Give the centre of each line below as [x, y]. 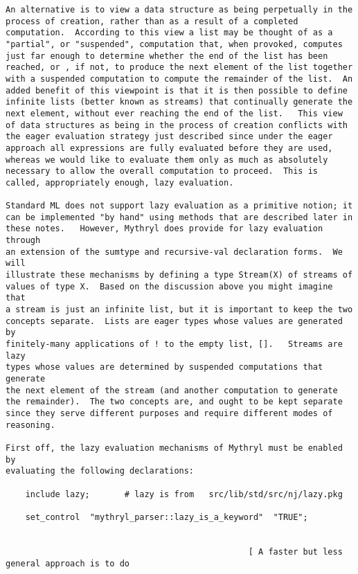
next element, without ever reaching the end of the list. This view [174, 113]
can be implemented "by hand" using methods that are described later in [179, 217]
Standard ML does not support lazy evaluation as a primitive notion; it [179, 206]
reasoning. [30, 425]
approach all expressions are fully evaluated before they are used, [169, 148]
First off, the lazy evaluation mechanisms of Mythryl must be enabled [174, 448]
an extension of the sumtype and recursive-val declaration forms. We [174, 252]
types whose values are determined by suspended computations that [164, 367]
